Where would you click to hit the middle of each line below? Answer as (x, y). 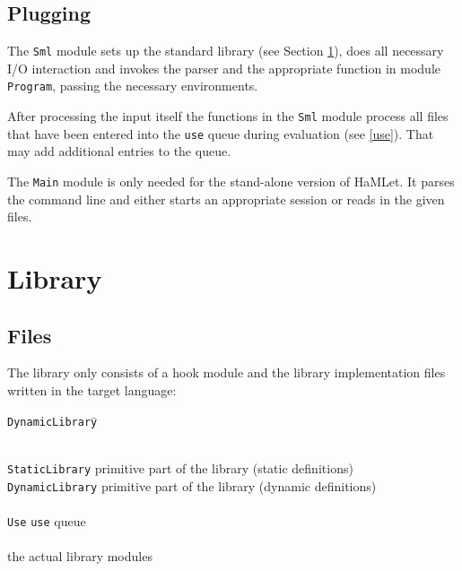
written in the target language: (92, 390)
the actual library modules (80, 556)
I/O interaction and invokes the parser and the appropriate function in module (224, 68)
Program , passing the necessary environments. (133, 86)
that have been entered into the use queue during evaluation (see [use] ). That (221, 133)
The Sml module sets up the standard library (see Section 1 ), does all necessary (226, 51)
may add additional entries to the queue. (119, 151)
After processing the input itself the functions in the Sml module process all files (228, 116)
